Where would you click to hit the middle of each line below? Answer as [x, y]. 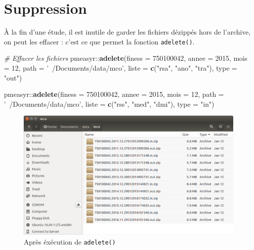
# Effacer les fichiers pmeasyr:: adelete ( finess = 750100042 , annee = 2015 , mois [126, 58]
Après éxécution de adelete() [70, 241]
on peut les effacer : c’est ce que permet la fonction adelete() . [99, 41]
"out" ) [13, 77]
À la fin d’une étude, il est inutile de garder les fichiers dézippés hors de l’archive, [127, 32]
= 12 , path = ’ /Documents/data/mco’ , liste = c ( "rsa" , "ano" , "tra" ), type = [121, 67]
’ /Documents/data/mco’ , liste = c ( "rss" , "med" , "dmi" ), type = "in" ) [109, 104]
